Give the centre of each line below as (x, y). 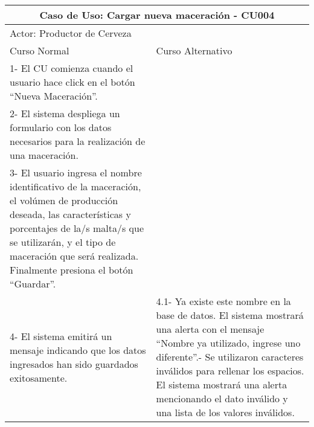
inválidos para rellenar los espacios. (230, 371)
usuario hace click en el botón (72, 82)
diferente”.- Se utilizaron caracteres (230, 357)
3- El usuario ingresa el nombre (76, 172)
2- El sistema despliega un (65, 113)
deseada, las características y (70, 214)
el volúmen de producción (64, 200)
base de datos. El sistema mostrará (230, 315)
